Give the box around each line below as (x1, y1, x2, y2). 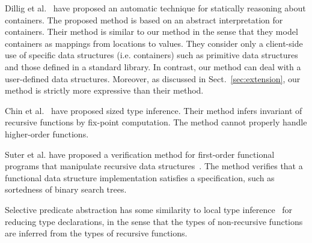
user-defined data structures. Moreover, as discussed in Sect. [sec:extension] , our (5, 72, 301, 85)
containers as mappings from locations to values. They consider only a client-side (5, 37, 303, 49)
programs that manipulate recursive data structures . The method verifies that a (5, 160, 303, 172)
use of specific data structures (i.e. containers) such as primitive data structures (5, 49, 298, 61)
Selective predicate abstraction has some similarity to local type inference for (5, 203, 293, 215)
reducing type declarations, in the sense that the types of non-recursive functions (5, 215, 303, 227)
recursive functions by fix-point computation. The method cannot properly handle (5, 116, 307, 128)
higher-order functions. (5, 127, 89, 140)
